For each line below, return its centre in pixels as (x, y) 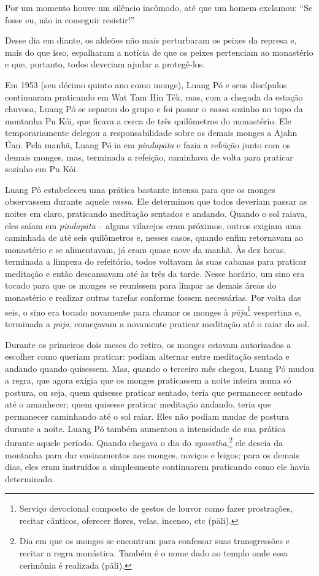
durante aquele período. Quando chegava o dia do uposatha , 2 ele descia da (144, 441)
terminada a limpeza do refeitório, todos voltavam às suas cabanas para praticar (156, 261)
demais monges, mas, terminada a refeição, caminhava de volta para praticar (149, 157)
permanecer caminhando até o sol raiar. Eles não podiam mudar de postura (147, 416)
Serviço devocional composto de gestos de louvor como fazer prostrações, (156, 508)
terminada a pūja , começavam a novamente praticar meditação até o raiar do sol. (157, 323)
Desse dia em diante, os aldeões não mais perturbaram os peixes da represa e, (151, 40)
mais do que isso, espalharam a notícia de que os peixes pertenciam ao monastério (159, 52)
